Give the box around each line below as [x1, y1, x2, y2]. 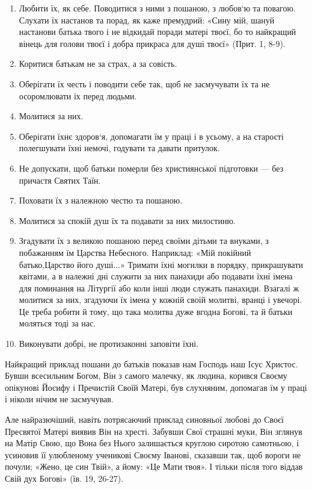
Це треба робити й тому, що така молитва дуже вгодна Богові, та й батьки [19, 305, 293, 317]
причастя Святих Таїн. [19, 173, 101, 186]
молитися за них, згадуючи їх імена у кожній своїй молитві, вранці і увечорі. [19, 293, 302, 306]
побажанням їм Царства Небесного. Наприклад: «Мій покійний [19, 246, 251, 258]
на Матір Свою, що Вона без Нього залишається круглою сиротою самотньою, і [5, 437, 299, 449]
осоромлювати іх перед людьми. [19, 89, 137, 102]
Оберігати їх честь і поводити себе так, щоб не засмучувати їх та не [19, 77, 270, 90]
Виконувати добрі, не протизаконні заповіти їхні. [19, 337, 199, 350]
